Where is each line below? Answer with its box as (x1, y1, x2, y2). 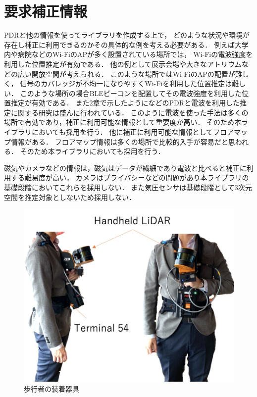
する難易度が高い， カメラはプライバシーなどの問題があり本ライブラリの (10, 172, 249, 183)
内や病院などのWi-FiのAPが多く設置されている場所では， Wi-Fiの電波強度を (4, 49, 253, 59)
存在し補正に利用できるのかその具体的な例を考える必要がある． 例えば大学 (4, 39, 249, 50)
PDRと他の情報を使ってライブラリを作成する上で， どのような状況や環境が (4, 30, 250, 40)
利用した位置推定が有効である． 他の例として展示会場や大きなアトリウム (4, 58, 242, 69)
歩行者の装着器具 (24, 384, 79, 394)
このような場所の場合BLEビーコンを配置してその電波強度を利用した (20, 88, 242, 98)
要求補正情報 (4, 1, 88, 21)
